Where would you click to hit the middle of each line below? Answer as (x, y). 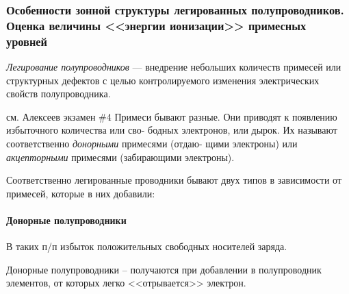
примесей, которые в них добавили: (81, 193)
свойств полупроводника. (59, 94)
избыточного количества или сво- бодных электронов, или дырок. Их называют (172, 130)
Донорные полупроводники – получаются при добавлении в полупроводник (164, 269)
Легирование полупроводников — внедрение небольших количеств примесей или (174, 67)
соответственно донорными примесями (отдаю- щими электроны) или (152, 144)
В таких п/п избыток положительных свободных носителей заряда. (147, 246)
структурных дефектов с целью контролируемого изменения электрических (163, 80)
